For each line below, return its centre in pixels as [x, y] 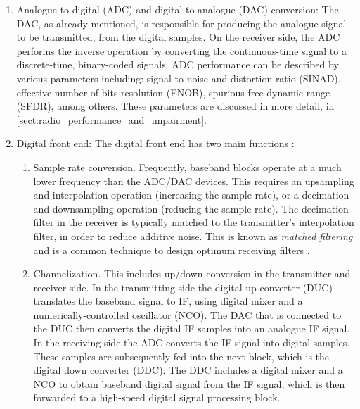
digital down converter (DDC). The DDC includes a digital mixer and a [188, 370]
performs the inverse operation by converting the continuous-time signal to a [181, 50]
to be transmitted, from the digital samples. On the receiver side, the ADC [178, 37]
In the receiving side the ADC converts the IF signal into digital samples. [192, 342]
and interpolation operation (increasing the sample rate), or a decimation [191, 195]
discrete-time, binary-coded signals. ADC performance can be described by [178, 64]
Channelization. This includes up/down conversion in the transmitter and [192, 273]
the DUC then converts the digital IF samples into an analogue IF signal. [192, 328]
